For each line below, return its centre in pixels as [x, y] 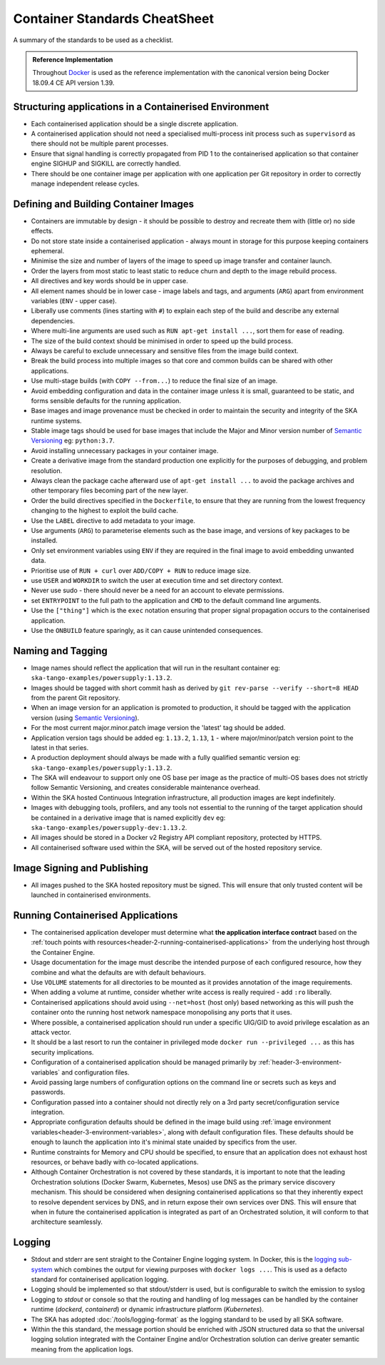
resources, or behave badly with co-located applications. [115, 1162]
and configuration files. [96, 1072]
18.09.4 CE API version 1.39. [73, 83]
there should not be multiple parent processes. [100, 143]
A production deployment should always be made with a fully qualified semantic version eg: [166, 758]
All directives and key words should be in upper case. [109, 281]
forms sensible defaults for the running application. [106, 400]
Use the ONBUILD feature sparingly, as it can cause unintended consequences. [147, 630]
